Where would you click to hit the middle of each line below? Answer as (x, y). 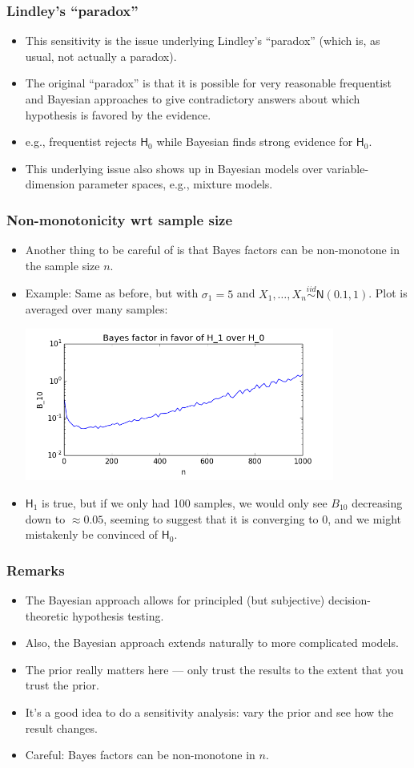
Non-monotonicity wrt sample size (120, 219)
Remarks (36, 570)
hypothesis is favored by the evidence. (118, 114)
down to (45, 518)
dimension (50, 184)
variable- (348, 168)
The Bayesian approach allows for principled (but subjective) (175, 600)
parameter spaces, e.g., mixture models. (175, 184)
